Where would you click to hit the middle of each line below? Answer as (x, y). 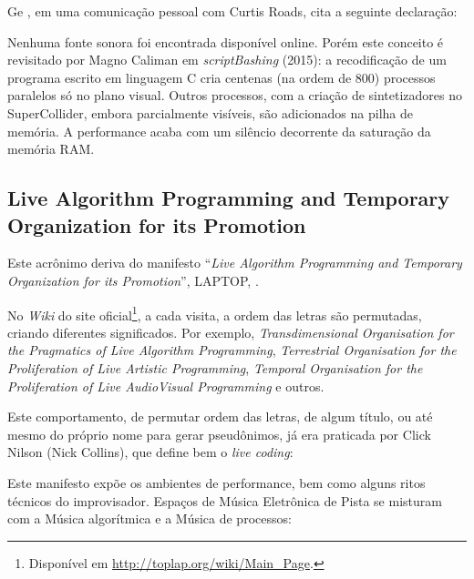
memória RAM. (51, 149)
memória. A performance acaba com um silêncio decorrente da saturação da (219, 131)
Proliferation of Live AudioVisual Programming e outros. (166, 386)
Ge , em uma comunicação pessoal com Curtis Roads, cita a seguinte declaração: (232, 11)
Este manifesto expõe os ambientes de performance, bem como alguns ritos (216, 482)
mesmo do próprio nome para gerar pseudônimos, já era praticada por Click (219, 434)
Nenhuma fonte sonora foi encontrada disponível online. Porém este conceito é (226, 41)
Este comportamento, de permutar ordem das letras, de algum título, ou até (220, 416)
